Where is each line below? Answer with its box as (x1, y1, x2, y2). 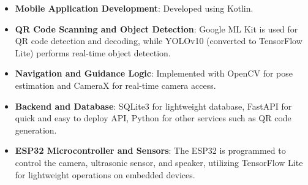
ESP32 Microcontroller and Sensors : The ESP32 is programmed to (15, 144, 286, 157)
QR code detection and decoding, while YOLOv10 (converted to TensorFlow (15, 34, 302, 47)
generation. (15, 123, 57, 136)
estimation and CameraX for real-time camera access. (15, 78, 216, 91)
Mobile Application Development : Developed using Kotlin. (15, 2, 254, 14)
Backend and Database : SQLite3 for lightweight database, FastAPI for (15, 99, 292, 112)
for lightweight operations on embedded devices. (15, 168, 195, 181)
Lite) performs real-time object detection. (15, 46, 171, 59)
